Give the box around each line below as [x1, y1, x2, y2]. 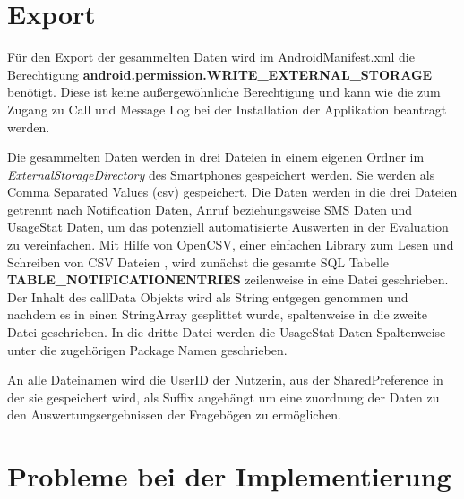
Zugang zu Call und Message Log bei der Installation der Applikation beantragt [7, 99, 447, 118]
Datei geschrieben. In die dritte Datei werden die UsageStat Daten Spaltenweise [7, 323, 446, 342]
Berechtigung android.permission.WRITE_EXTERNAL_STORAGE [7, 64, 433, 83]
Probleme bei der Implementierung [7, 458, 451, 495]
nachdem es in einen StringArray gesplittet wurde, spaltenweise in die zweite [7, 305, 428, 324]
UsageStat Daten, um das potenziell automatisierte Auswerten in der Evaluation [7, 217, 449, 236]
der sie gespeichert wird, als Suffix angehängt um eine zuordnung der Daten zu [7, 387, 440, 406]
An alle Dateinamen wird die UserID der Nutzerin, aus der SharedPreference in [7, 370, 443, 389]
